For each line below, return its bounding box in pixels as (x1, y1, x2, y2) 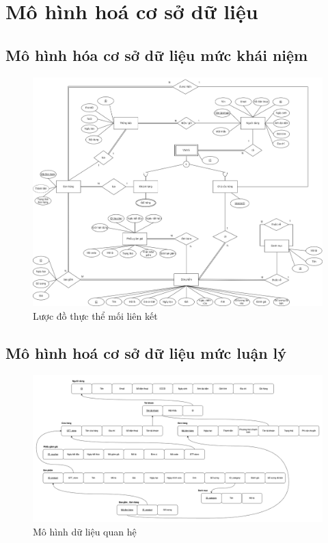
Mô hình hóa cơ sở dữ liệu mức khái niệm (5, 44, 308, 65)
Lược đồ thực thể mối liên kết (33, 309, 158, 323)
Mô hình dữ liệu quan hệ (33, 524, 137, 538)
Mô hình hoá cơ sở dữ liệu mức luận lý (5, 342, 287, 364)
